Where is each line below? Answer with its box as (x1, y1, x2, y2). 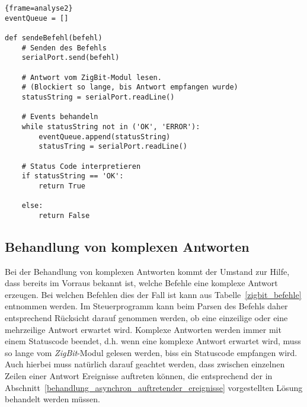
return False (39, 211, 90, 220)
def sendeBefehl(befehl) (5, 33, 103, 42)
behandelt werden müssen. (5, 393, 100, 405)
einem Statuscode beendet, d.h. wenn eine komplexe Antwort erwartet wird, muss (5, 335, 301, 347)
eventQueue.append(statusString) (39, 132, 171, 141)
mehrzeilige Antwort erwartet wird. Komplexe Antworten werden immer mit (5, 323, 282, 335)
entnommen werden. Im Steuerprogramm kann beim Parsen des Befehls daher (5, 300, 288, 312)
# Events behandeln (21, 113, 98, 121)
